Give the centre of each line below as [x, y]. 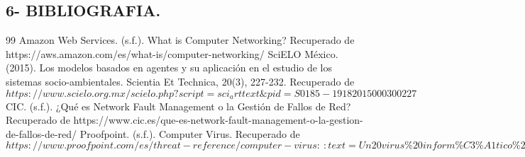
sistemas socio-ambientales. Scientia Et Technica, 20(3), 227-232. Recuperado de [180, 81]
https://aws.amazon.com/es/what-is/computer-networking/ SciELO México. [172, 53]
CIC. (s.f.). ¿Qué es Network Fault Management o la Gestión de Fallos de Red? [178, 106]
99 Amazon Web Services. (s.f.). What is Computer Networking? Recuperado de [180, 40]
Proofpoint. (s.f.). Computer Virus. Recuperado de [190, 133]
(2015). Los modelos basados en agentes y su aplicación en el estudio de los [169, 68]
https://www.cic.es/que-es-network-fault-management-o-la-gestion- [218, 120]
